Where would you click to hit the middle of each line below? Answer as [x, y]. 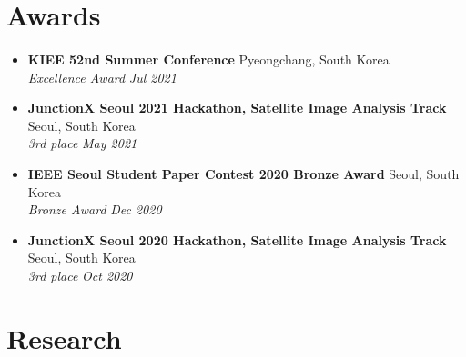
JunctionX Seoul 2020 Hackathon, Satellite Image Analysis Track [237, 239]
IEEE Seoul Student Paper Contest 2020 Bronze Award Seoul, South [243, 173]
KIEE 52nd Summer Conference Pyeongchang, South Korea [208, 59]
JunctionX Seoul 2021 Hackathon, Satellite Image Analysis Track [237, 108]
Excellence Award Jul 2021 [102, 77]
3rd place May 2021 [82, 143]
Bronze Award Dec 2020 [95, 209]
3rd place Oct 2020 [80, 275]
